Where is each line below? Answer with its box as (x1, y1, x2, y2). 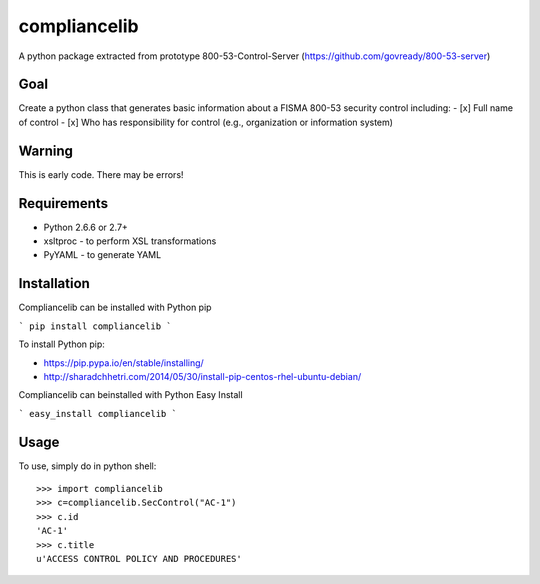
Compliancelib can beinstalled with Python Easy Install (18, 389, 244, 401)
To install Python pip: (18, 338, 105, 350)
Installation (18, 275, 90, 292)
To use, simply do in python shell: (18, 460, 157, 472)
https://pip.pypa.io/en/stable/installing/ (43, 356, 204, 369)
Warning (18, 142, 74, 159)
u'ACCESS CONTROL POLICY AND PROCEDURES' (36, 553, 242, 564)
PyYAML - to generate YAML (43, 249, 162, 261)
